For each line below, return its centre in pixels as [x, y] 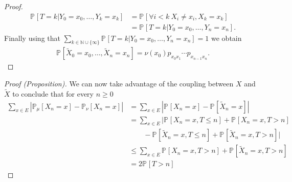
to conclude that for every [53, 93]
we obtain [227, 38]
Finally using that [32, 38]
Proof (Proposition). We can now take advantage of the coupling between [119, 84]
